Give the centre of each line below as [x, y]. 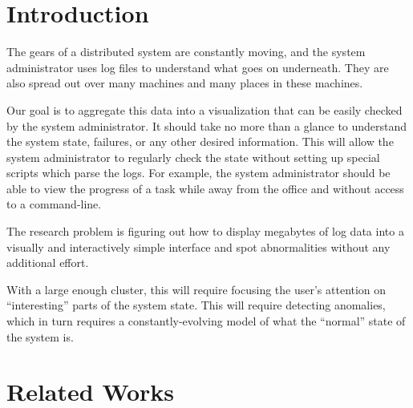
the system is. [40, 336]
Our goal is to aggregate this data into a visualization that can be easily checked [204, 109]
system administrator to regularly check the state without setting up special [193, 157]
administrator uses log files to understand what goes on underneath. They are [198, 67]
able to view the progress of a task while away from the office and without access [205, 188]
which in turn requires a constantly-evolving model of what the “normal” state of [206, 321]
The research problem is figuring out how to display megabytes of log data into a [205, 231]
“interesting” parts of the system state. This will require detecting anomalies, [196, 305]
